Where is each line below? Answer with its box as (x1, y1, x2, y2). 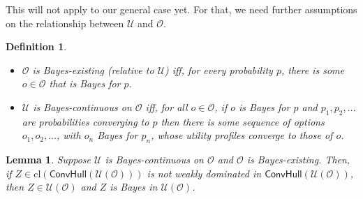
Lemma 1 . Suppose (6, 152, 91, 167)
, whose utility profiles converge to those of (151, 128, 333, 142)
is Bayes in (110, 179, 158, 194)
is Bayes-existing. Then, (246, 152, 350, 167)
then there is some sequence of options (161, 114, 325, 128)
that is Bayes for (49, 76, 121, 91)
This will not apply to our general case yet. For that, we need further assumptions (6, 2, 357, 16)
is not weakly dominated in (147, 165, 262, 180)
